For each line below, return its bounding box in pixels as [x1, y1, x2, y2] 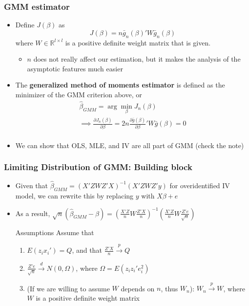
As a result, [15, 208, 50, 218]
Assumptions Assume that [15, 227, 94, 237]
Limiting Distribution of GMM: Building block [4, 161, 192, 173]
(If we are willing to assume [27, 283, 110, 293]
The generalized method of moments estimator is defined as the [15, 80, 225, 90]
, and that [72, 245, 102, 255]
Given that [15, 180, 48, 190]
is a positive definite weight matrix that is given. [65, 37, 211, 47]
